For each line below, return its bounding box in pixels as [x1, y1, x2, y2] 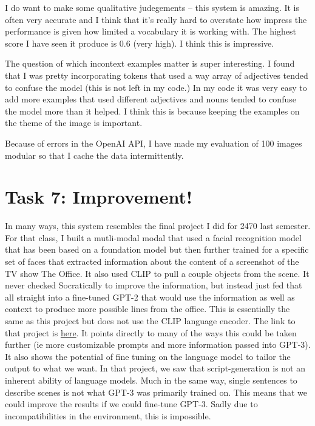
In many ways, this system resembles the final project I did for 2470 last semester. [5, 219, 311, 232]
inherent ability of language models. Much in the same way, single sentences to [5, 373, 297, 386]
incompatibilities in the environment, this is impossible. [5, 409, 211, 422]
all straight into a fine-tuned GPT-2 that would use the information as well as [5, 290, 295, 303]
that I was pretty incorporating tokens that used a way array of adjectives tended [5, 68, 308, 81]
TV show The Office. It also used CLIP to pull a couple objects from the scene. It [5, 267, 310, 279]
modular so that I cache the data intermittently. [5, 148, 184, 161]
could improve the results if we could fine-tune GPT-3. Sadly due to [5, 398, 258, 410]
